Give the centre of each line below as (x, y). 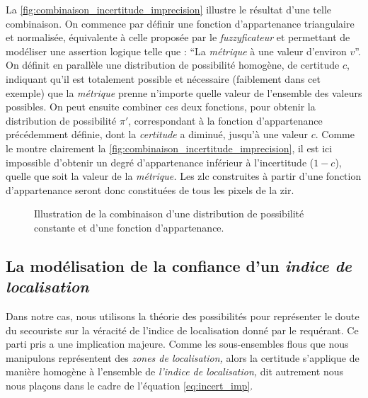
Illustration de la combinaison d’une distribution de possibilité (169, 214)
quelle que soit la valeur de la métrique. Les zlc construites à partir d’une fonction (184, 176)
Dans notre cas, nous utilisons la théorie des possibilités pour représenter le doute (183, 316)
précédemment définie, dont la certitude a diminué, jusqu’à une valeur (157, 134)
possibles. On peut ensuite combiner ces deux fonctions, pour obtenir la (161, 107)
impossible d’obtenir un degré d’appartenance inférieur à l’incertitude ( (160, 162)
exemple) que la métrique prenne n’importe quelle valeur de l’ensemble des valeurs (184, 92)
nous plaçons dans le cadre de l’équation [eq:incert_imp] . (130, 386)
